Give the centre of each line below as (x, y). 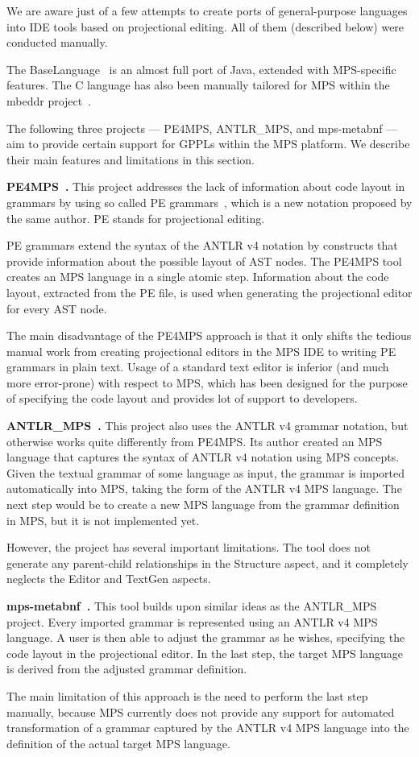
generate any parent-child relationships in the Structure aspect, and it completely (207, 563)
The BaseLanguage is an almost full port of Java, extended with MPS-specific (201, 69)
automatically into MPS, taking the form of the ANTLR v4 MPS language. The (204, 488)
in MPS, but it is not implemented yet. (103, 520)
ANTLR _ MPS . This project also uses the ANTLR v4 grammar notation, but (207, 426)
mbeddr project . (49, 100)
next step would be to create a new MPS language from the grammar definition (203, 505)
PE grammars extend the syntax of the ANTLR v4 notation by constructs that (202, 245)
